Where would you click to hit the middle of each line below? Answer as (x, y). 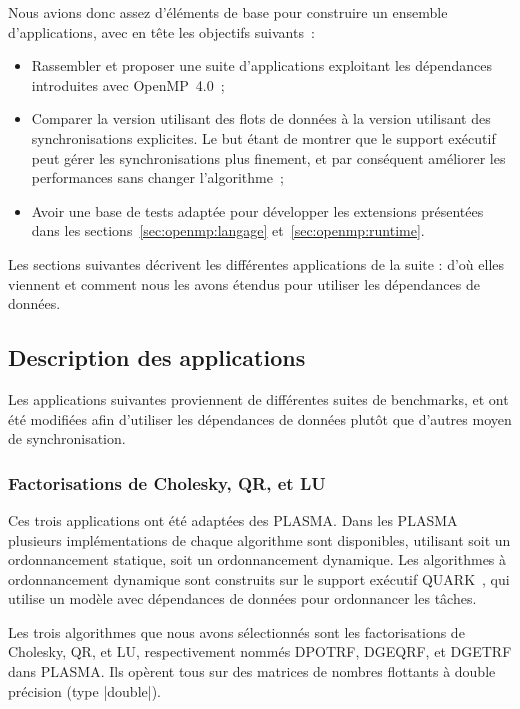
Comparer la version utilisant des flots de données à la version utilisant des (261, 118)
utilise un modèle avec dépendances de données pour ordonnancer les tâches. (242, 598)
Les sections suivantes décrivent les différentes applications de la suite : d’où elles (256, 263)
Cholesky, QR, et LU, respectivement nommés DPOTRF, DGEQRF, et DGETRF (260, 651)
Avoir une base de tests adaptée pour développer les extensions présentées (257, 210)
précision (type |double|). (84, 690)
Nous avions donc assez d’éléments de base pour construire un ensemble (228, 12)
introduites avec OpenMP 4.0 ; (128, 84)
